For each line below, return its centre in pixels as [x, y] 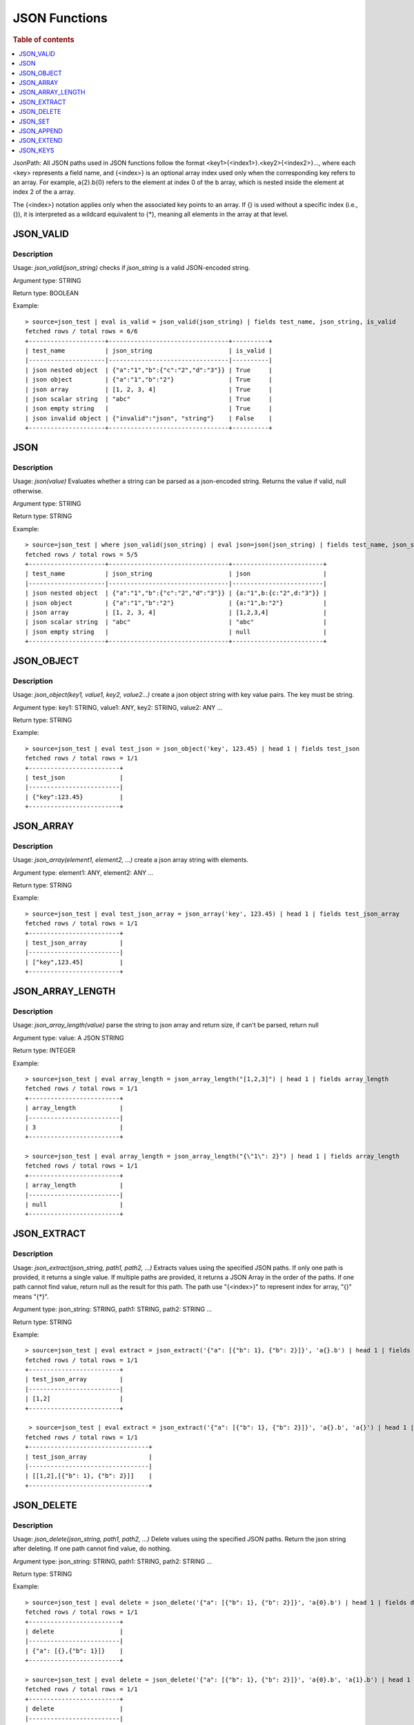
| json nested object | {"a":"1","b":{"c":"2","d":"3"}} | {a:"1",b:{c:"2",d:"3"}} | [176, 593]
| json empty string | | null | [176, 632]
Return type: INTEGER [44, 1051]
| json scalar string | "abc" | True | [149, 399]
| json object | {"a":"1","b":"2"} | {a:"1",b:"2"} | [176, 603]
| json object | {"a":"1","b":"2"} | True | [149, 380]
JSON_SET [34, 121]
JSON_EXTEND [41, 141]
